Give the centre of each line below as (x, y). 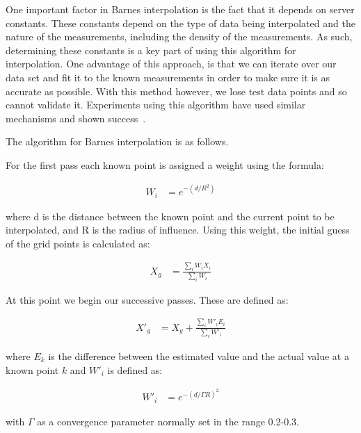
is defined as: (135, 369)
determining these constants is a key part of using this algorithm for (151, 50)
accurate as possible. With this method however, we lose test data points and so (176, 91)
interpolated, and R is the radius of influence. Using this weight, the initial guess (178, 230)
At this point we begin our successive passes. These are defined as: (147, 299)
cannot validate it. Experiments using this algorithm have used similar (156, 105)
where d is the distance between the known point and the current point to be (170, 216)
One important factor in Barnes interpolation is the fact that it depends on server (180, 9)
